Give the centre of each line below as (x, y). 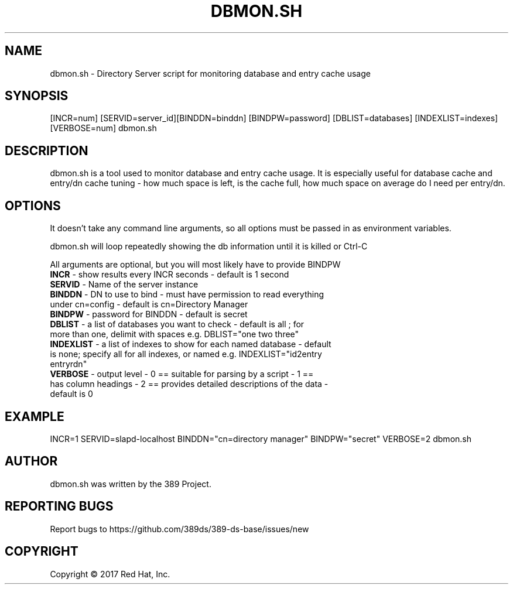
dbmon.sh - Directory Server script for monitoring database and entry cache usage (210, 73)
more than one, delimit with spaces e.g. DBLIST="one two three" (175, 334)
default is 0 (71, 394)
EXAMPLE (35, 416)
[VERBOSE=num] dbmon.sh (103, 128)
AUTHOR (31, 461)
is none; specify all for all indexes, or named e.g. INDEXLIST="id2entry (186, 354)
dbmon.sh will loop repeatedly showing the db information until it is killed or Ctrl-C (209, 246)
